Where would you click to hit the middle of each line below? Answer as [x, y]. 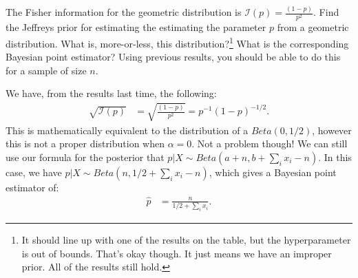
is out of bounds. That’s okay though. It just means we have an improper [177, 253]
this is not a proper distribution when [85, 143]
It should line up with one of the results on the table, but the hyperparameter [186, 239]
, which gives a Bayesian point [273, 172]
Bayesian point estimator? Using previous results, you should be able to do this [173, 57]
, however [332, 130]
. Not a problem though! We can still [270, 143]
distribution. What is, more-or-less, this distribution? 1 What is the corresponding [177, 42]
